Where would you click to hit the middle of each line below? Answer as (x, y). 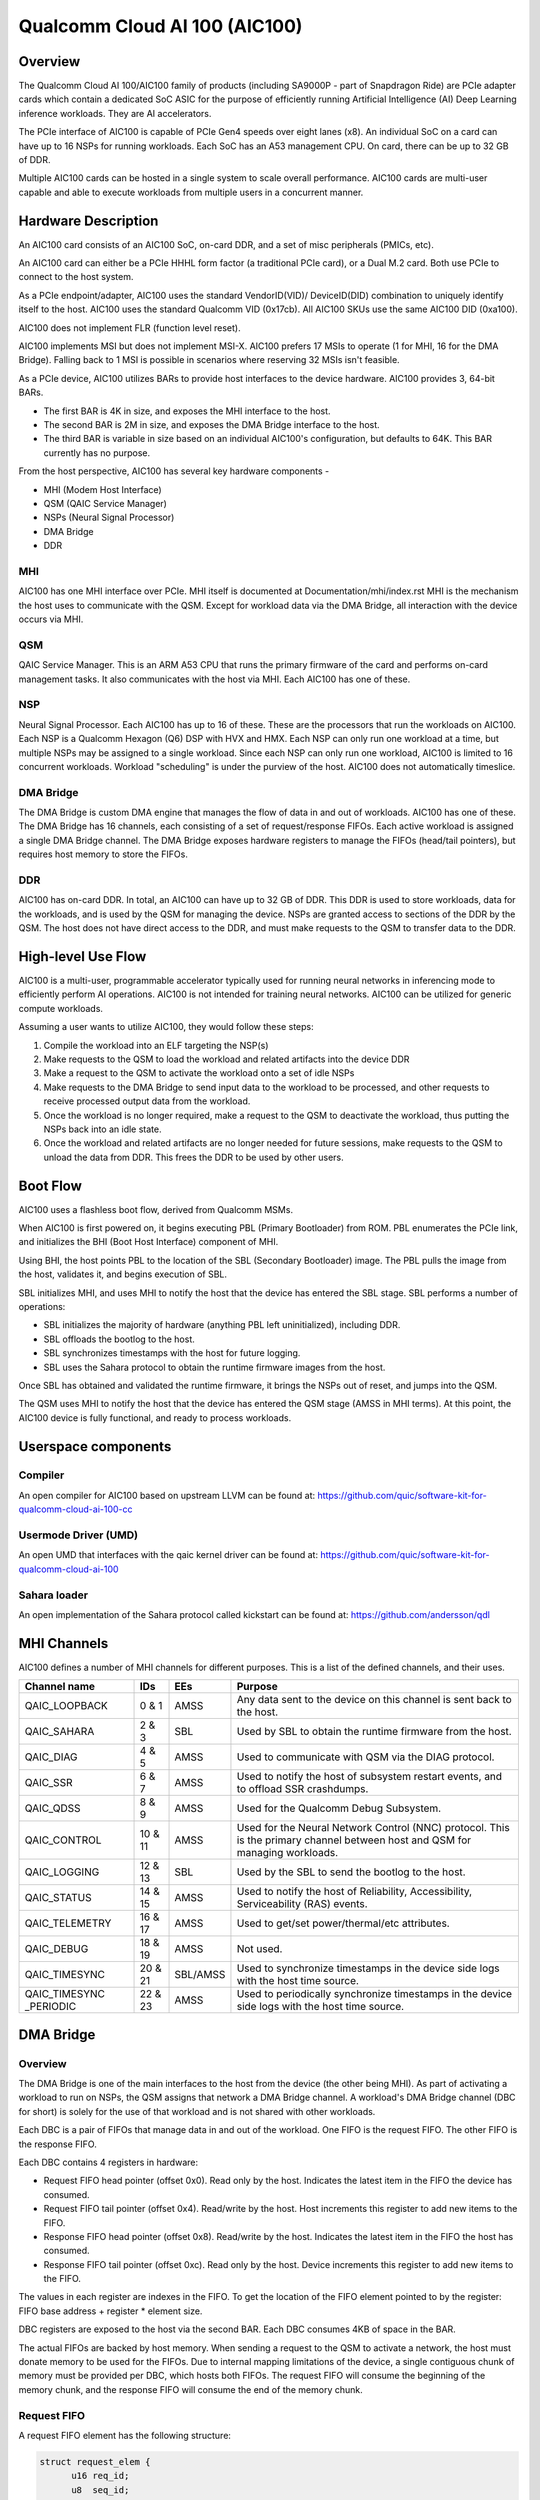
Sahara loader (53, 1595)
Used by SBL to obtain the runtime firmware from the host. (374, 1732)
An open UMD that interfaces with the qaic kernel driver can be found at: (168, 1555)
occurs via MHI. (51, 619)
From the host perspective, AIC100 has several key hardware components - (174, 471)
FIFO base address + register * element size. (110, 2311)
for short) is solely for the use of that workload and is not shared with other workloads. (197, 2111)
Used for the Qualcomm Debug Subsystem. (339, 1808)
